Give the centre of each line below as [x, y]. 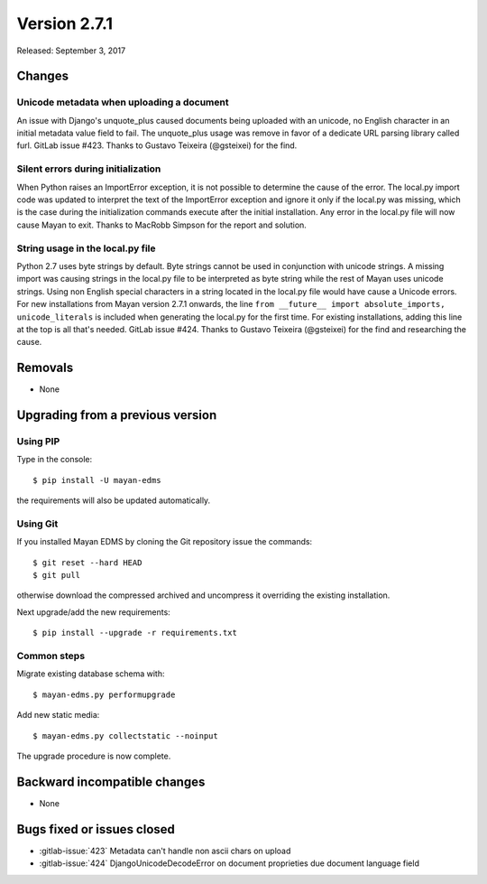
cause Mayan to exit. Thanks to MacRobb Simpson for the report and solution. [161, 225]
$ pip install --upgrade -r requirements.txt [135, 633]
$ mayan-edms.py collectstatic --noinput [125, 735]
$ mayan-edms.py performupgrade [104, 694]
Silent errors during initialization [89, 169]
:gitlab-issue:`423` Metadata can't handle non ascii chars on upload [165, 851]
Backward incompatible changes [111, 782]
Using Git [37, 524]
